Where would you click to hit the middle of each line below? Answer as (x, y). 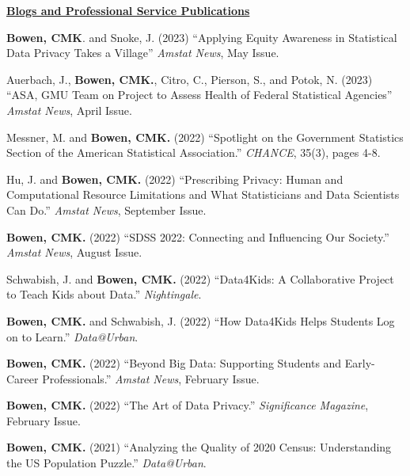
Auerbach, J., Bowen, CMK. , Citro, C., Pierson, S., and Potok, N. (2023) (190, 79)
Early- (360, 363)
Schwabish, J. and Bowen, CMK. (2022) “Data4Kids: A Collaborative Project (200, 278)
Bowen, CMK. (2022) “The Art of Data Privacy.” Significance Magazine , (188, 405)
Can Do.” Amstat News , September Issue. (106, 209)
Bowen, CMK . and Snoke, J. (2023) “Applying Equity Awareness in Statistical (202, 37)
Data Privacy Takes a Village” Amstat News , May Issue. (143, 53)
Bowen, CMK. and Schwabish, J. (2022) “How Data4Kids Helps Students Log (201, 320)
